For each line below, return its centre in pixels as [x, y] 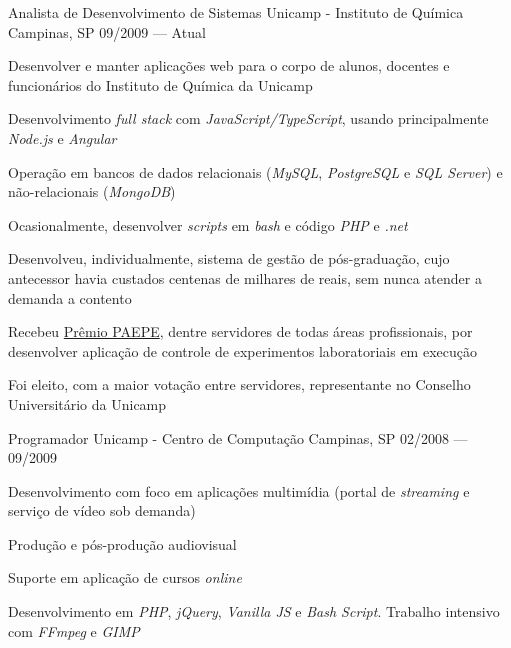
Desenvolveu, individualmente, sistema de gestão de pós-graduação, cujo [229, 258]
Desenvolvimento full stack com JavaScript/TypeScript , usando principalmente [248, 118]
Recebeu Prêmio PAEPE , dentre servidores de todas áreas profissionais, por [240, 331]
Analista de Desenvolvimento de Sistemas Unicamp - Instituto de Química [236, 12]
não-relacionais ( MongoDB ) [92, 191]
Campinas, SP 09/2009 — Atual [107, 31]
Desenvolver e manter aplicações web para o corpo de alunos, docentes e [229, 65]
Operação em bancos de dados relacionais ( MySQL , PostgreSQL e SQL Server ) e [255, 171]
